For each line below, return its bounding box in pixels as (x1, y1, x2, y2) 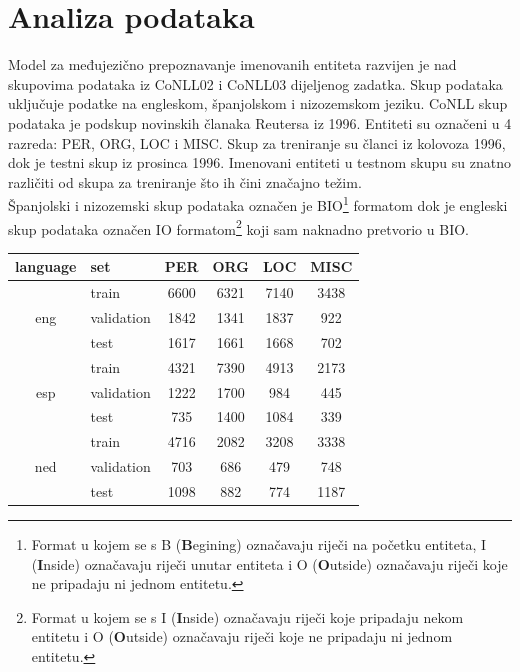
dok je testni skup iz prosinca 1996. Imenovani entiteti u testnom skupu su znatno (8, 152, 511, 173)
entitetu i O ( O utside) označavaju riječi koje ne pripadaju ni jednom (31, 626, 453, 647)
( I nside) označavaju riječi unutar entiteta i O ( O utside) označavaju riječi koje (31, 553, 508, 574)
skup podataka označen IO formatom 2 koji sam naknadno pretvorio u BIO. (8, 215, 469, 239)
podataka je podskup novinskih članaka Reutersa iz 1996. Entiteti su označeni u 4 (8, 112, 512, 133)
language (15, 256, 77, 277)
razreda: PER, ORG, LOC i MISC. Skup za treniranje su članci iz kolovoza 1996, (8, 132, 506, 153)
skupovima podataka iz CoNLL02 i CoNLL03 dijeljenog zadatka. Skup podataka (8, 73, 503, 94)
